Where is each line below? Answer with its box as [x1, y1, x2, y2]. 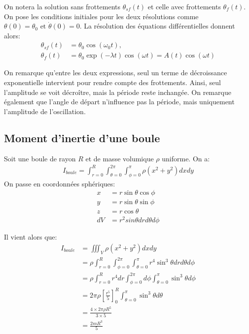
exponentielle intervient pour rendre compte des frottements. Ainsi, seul [4, 77, 221, 88]
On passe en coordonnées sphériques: [4, 178, 115, 188]
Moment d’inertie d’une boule [4, 130, 160, 145]
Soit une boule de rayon [4, 153, 76, 163]
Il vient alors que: [4, 232, 57, 242]
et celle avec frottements [147, 1, 221, 11]
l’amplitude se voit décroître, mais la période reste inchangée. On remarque [4, 87, 231, 97]
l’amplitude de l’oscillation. [4, 106, 86, 116]
